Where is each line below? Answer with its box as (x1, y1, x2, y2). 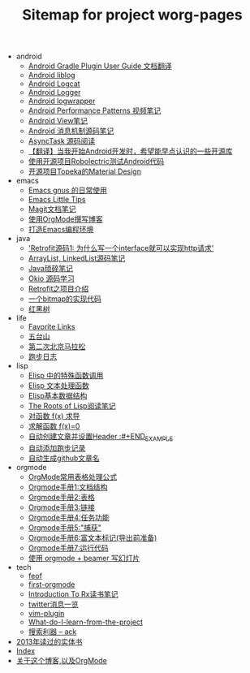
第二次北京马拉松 (28, 342, 86, 352)
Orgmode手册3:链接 (28, 502, 95, 512)
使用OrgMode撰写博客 (28, 214, 103, 224)
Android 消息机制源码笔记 (28, 126, 114, 136)
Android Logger (28, 88, 81, 97)
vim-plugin (28, 608, 65, 618)
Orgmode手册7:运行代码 (28, 542, 109, 553)
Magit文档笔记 (28, 205, 76, 214)
